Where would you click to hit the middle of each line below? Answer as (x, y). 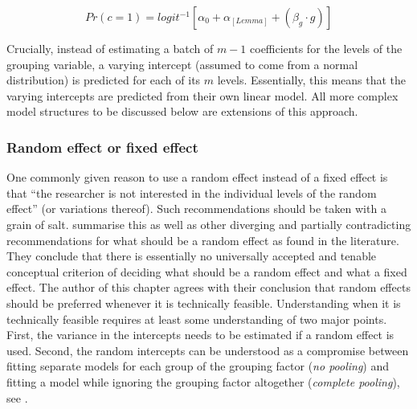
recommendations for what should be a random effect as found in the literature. (203, 240)
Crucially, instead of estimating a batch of (110, 48)
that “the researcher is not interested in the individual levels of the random (192, 192)
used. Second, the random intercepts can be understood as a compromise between (208, 350)
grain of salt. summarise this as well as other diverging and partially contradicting (209, 224)
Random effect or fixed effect (102, 147)
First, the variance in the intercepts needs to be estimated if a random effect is (200, 335)
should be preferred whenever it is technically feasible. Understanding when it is (204, 303)
